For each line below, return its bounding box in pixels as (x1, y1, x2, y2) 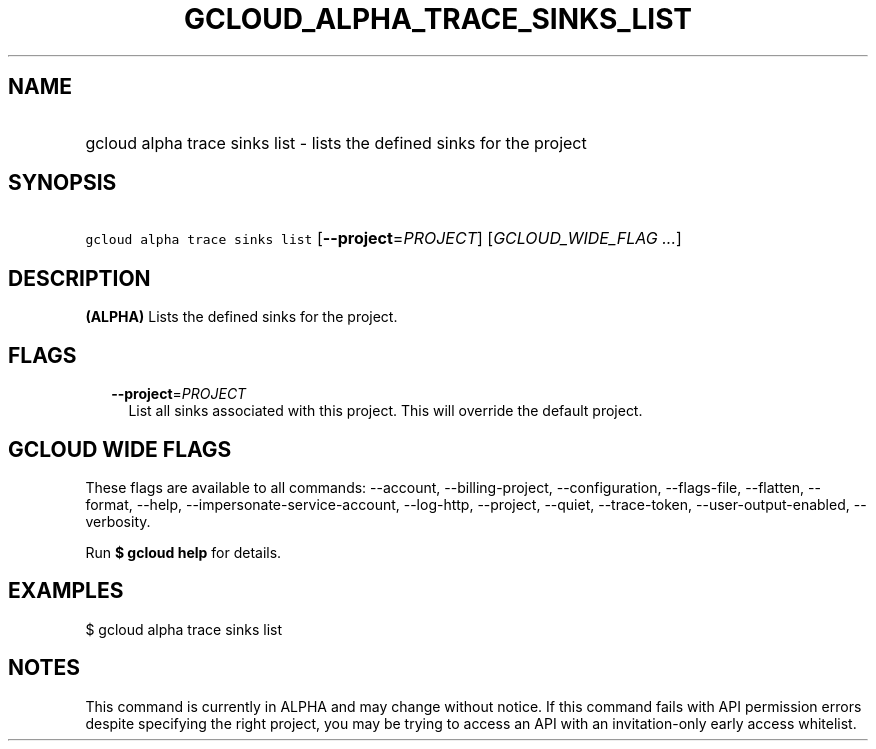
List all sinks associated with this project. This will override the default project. (128, 402, 643, 420)
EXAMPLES (8, 578, 124, 604)
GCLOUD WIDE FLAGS (8, 436, 232, 462)
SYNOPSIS (8, 170, 117, 196)
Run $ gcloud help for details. (85, 543, 282, 561)
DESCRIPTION (8, 265, 151, 291)
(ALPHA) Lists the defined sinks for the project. (85, 308, 398, 326)
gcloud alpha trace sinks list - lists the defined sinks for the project (85, 132, 587, 153)
